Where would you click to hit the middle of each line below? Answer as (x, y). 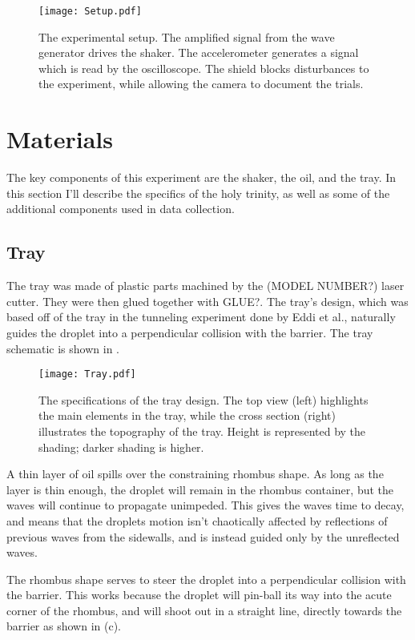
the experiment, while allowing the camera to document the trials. (201, 84)
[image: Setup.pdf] (90, 11)
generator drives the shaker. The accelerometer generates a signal (199, 52)
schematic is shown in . (63, 348)
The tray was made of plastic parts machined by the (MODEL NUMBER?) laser (205, 286)
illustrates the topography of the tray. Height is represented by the (202, 431)
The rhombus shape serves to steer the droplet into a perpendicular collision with (206, 579)
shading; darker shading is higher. (121, 447)
